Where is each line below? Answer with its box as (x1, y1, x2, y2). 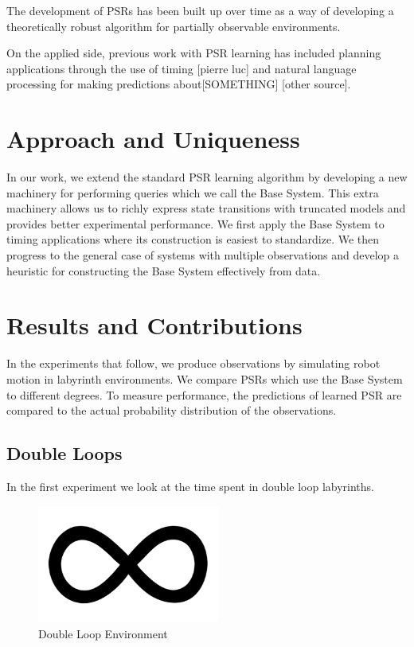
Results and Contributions (6, 309, 303, 341)
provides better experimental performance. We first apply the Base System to (6, 215, 385, 232)
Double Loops (6, 441, 123, 466)
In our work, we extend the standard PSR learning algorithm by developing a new (6, 169, 408, 185)
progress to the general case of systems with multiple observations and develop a (6, 247, 400, 263)
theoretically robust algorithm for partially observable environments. (6, 18, 341, 34)
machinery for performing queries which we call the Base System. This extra (6, 184, 379, 201)
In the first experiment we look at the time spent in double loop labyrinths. (6, 477, 374, 494)
